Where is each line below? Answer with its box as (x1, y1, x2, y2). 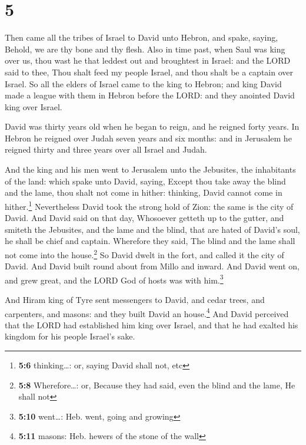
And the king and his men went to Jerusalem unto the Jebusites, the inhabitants (5, 163, 296, 176)
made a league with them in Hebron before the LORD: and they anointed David (5, 89, 295, 101)
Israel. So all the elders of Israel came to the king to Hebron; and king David (5, 77, 282, 90)
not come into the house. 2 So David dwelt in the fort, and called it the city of (5, 246, 284, 261)
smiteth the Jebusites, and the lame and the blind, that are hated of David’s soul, (5, 223, 300, 235)
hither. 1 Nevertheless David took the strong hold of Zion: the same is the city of (5, 198, 294, 212)
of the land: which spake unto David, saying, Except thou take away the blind (5, 174, 286, 187)
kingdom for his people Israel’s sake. (5, 330, 135, 342)
